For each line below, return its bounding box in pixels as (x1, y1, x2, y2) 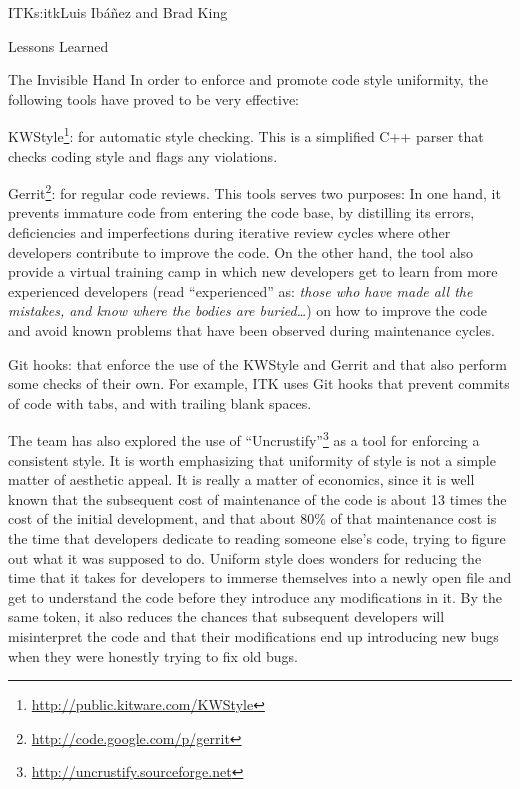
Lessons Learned (8, 35, 109, 56)
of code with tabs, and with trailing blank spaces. (8, 392, 312, 413)
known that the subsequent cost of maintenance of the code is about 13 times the (8, 488, 507, 509)
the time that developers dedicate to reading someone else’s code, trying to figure (8, 528, 506, 549)
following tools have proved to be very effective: (8, 88, 300, 109)
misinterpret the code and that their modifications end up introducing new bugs (8, 626, 499, 646)
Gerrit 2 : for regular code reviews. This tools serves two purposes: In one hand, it (8, 180, 501, 203)
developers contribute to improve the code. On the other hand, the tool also (8, 241, 474, 262)
